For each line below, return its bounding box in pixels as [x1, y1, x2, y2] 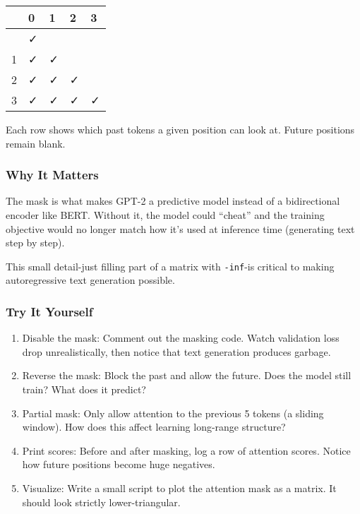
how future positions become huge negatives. [22, 457, 215, 472]
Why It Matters [6, 166, 99, 184]
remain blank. [6, 136, 66, 150]
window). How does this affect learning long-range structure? [22, 419, 286, 434]
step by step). [6, 235, 65, 250]
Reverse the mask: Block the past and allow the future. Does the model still [22, 368, 352, 383]
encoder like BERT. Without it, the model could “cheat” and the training [6, 208, 325, 222]
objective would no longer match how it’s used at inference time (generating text [6, 221, 355, 236]
